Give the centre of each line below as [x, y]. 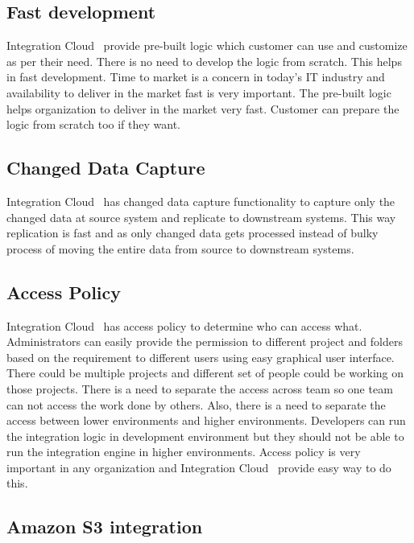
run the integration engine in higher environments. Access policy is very [184, 452]
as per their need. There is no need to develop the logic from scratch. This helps [204, 61]
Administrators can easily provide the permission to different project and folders [205, 341]
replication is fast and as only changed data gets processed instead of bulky [193, 233]
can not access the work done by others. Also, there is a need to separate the [196, 404]
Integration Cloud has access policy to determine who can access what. [184, 325]
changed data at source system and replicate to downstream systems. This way [201, 217]
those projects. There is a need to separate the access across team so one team [200, 388]
